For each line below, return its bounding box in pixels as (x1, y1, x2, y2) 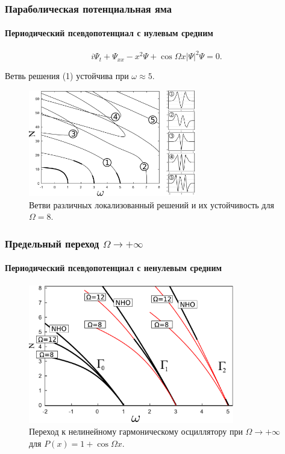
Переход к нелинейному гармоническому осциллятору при (29, 425, 243, 438)
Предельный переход (5, 235, 99, 251)
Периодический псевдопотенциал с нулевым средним (5, 27, 213, 39)
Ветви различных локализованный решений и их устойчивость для (29, 198, 274, 211)
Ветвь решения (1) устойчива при (5, 69, 129, 82)
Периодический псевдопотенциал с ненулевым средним (5, 261, 222, 274)
